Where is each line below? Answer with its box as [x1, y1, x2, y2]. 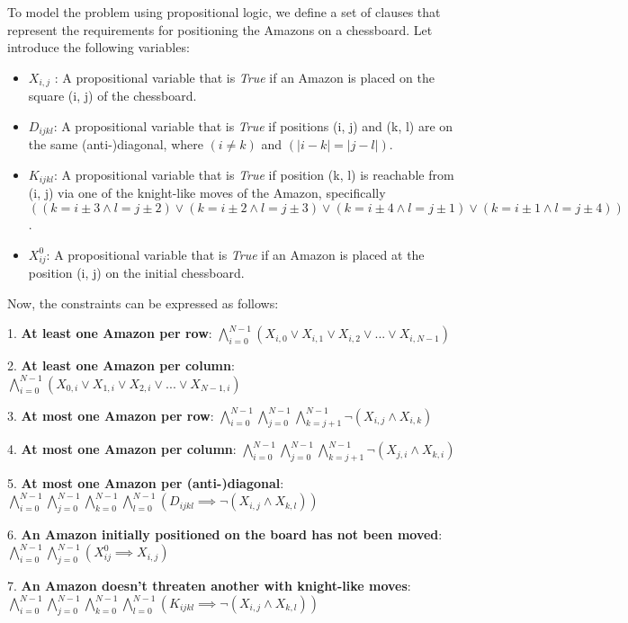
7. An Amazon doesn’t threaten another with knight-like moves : [7, 575, 411, 594]
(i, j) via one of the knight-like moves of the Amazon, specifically [28, 183, 386, 202]
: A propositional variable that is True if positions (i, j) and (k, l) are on [53, 116, 453, 135]
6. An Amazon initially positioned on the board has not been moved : [7, 525, 443, 544]
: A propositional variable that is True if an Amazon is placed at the [46, 245, 425, 263]
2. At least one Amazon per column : [7, 356, 235, 375]
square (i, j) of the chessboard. [28, 86, 197, 105]
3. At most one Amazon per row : [7, 405, 214, 424]
